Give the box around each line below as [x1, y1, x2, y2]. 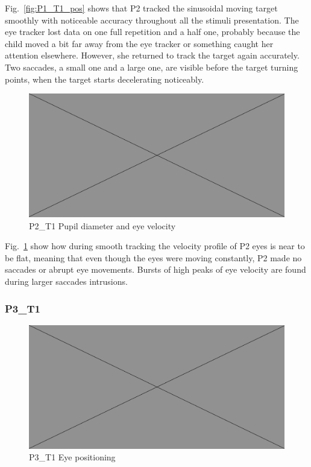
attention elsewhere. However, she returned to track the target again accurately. [5, 49, 300, 62]
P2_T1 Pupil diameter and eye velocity [29, 219, 176, 232]
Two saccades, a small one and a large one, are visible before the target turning [5, 60, 298, 73]
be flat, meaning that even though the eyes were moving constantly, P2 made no [5, 251, 302, 264]
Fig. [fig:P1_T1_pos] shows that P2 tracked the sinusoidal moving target [5, 2, 278, 14]
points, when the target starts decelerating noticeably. [5, 72, 204, 85]
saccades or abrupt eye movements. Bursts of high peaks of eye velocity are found [5, 263, 306, 276]
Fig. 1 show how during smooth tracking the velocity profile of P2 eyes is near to [5, 240, 305, 252]
